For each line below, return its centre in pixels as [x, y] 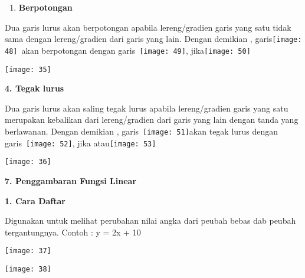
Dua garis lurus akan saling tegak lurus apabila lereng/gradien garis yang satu [147, 108]
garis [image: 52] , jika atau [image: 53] [81, 143]
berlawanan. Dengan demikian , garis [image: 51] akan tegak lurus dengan [142, 131]
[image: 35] [28, 69]
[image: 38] [28, 269]
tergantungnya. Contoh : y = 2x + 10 [73, 232]
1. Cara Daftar [35, 200]
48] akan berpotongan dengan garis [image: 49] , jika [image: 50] [128, 50]
